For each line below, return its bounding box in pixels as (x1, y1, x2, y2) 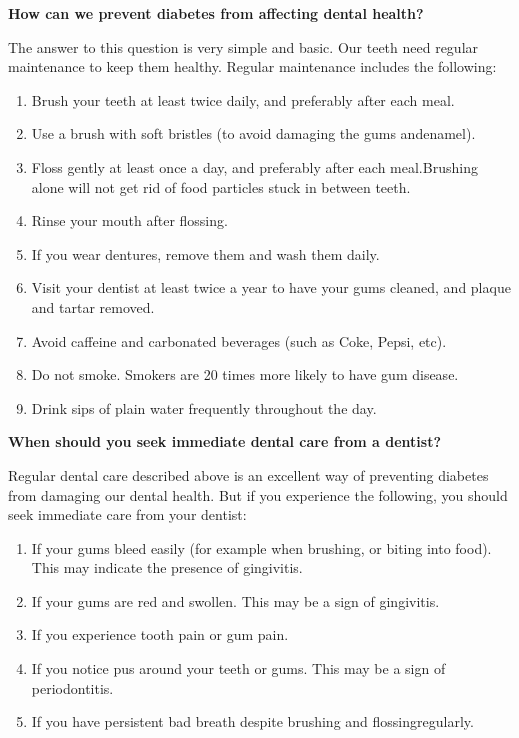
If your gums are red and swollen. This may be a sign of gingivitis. (31, 590, 440, 611)
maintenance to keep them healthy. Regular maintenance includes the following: (8, 56, 497, 77)
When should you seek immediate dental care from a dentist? (8, 431, 442, 452)
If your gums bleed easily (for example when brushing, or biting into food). (31, 537, 492, 558)
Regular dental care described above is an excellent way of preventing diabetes (8, 464, 489, 485)
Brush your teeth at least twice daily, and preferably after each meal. (31, 89, 455, 110)
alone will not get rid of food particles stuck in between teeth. (31, 176, 411, 197)
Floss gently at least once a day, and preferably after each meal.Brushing (31, 156, 478, 177)
